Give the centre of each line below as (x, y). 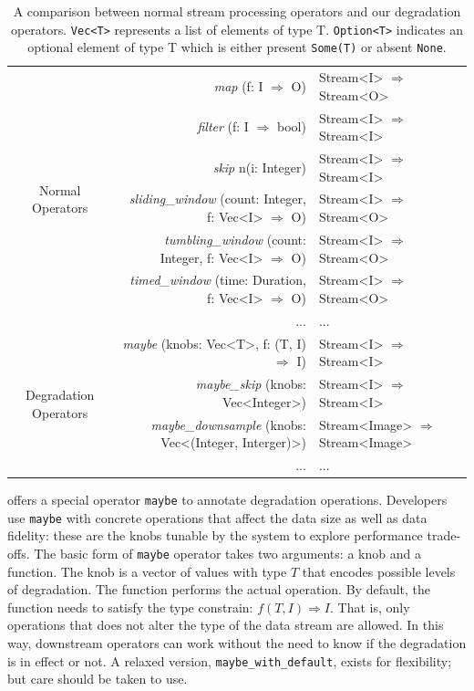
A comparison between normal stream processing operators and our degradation (237, 11)
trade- (444, 535)
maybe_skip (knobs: (251, 384)
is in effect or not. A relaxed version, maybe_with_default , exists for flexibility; (230, 660)
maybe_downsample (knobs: (228, 424)
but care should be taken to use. (98, 679)
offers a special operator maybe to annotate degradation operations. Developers (227, 500)
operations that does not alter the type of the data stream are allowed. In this (226, 625)
